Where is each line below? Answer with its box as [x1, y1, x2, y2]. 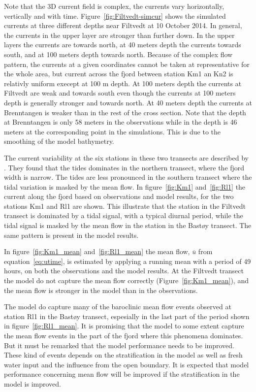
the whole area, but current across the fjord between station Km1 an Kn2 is [4, 68, 233, 79]
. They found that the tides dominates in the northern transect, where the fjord [4, 162, 245, 172]
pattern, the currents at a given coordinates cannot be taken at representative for [4, 59, 250, 69]
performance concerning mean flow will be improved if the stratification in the [4, 369, 240, 379]
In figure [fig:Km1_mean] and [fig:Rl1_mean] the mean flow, [4, 246, 190, 257]
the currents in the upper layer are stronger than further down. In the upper [4, 30, 235, 40]
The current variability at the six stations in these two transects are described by [4, 152, 249, 163]
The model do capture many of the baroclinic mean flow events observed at [4, 301, 231, 312]
